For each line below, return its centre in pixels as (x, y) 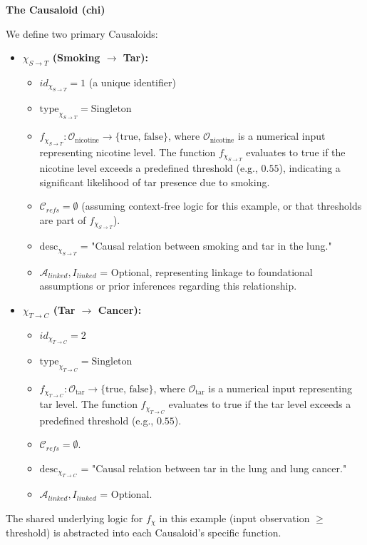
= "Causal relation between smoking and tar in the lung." (206, 246)
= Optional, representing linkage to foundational (206, 271)
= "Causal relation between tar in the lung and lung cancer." (214, 468)
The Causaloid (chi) (56, 9)
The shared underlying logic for (74, 518)
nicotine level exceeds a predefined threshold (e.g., (149, 167)
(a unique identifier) (132, 82)
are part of (63, 219)
